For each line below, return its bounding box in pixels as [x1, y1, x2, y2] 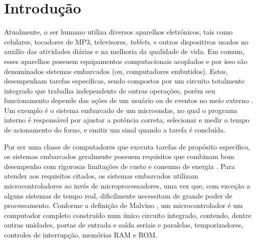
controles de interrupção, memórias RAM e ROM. [4, 229, 157, 239]
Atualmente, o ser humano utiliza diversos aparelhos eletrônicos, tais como [4, 26, 233, 37]
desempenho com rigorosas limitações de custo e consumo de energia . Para [4, 160, 235, 171]
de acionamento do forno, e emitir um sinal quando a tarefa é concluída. [4, 124, 225, 135]
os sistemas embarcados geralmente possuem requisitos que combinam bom [4, 151, 234, 161]
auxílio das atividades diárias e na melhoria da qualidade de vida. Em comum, [4, 46, 245, 56]
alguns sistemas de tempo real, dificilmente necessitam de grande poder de [4, 190, 232, 200]
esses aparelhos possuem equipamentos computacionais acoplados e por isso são [4, 55, 247, 66]
